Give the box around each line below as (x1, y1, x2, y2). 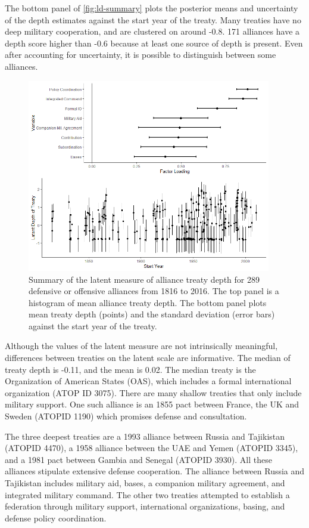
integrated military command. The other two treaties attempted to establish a (5, 488, 290, 501)
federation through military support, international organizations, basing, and (5, 500, 285, 512)
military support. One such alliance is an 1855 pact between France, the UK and (5, 398, 299, 410)
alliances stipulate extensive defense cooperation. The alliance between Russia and (5, 465, 305, 477)
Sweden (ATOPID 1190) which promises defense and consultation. (5, 410, 247, 422)
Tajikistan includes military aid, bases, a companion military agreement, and (5, 477, 285, 489)
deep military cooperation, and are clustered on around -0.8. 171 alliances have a (5, 25, 300, 38)
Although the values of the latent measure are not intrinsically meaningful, (5, 339, 278, 352)
